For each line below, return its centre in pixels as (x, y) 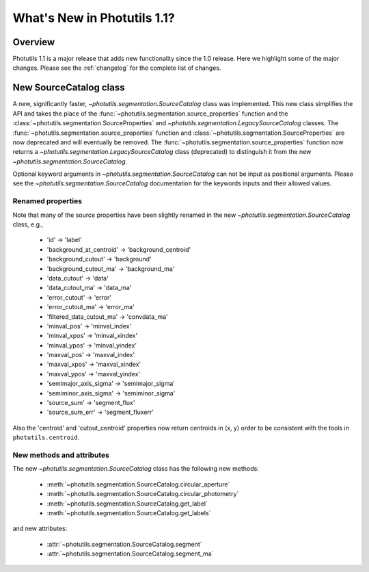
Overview (34, 42)
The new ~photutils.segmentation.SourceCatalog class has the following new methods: (136, 469)
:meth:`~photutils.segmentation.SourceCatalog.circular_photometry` (143, 494)
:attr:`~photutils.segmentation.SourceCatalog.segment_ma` (130, 554)
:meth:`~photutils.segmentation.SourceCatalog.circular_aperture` (138, 484)
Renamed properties (47, 201)
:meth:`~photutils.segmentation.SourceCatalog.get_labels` (129, 512)
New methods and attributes (61, 455)
